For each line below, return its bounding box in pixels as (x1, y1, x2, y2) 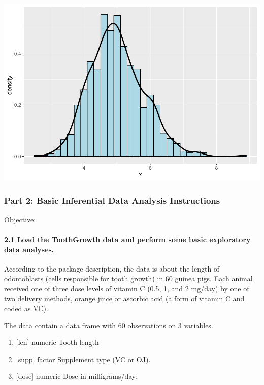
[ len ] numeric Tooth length (16, 337, 99, 348)
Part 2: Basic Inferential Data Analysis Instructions (4, 194, 220, 207)
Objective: (4, 214, 36, 224)
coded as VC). (4, 303, 48, 314)
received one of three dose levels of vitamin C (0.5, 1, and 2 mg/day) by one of (4, 283, 249, 293)
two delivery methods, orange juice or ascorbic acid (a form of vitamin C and (4, 293, 245, 303)
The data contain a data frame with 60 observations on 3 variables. (4, 320, 213, 330)
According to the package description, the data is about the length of (4, 263, 220, 274)
